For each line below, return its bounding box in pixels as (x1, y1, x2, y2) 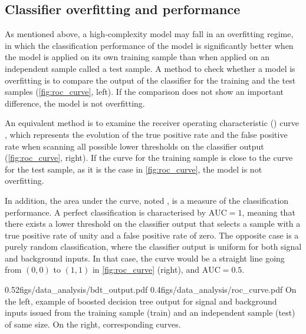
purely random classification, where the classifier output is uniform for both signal (5, 240, 302, 253)
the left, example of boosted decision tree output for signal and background (5, 295, 277, 307)
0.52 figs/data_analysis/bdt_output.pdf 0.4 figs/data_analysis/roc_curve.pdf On (5, 283, 297, 296)
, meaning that (242, 206, 295, 218)
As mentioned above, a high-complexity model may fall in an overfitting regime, (5, 28, 294, 40)
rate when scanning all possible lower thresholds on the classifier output (5, 140, 264, 152)
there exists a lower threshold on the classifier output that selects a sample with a (5, 217, 301, 230)
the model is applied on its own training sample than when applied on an (5, 51, 270, 63)
